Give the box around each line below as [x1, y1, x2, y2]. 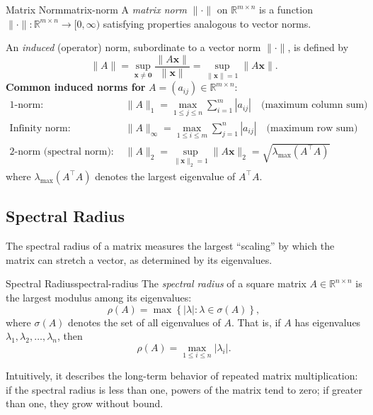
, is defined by [287, 40, 349, 55]
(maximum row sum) [266, 123, 358, 133]
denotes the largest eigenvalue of [95, 168, 236, 183]
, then [57, 328, 83, 343]
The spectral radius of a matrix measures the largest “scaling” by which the [6, 238, 335, 253]
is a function [259, 2, 313, 16]
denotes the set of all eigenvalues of [68, 314, 221, 329]
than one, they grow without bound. [6, 396, 163, 411]
